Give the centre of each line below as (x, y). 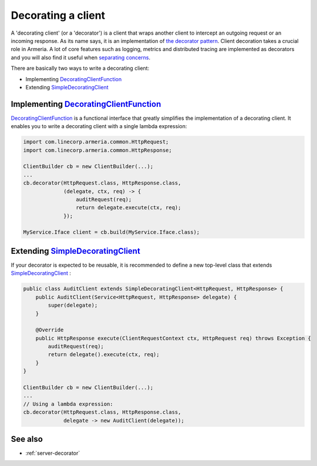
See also (27, 439)
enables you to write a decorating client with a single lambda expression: (99, 126)
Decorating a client (58, 15)
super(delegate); (73, 305)
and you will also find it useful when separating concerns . (81, 57)
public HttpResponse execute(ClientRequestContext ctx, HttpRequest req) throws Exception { (173, 338)
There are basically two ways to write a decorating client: (80, 68)
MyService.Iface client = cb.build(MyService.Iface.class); (112, 232)
